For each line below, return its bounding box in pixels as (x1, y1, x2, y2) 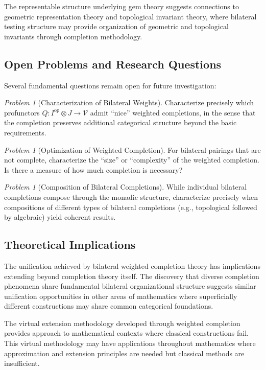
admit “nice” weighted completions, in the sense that (90, 107, 256, 118)
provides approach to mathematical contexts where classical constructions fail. (4, 328, 249, 338)
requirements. (4, 127, 46, 137)
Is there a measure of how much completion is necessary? (4, 164, 183, 175)
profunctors (4, 107, 40, 118)
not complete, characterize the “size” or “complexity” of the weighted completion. (4, 154, 259, 165)
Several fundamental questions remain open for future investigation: (4, 80, 216, 90)
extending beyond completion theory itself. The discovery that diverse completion (4, 270, 259, 281)
